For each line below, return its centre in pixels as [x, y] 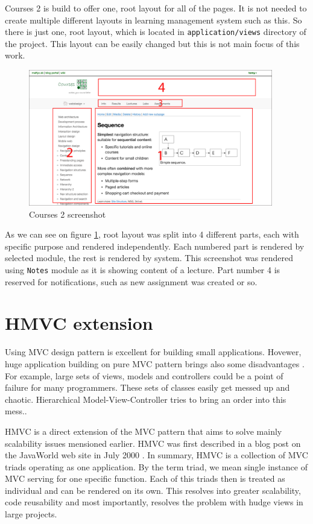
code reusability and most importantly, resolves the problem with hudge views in [154, 502]
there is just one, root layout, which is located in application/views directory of [156, 32]
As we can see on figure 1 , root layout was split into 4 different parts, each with [152, 234]
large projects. [31, 514]
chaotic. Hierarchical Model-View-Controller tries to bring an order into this [146, 399]
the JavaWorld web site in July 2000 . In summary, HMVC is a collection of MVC [156, 455]
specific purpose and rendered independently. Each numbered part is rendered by [155, 246]
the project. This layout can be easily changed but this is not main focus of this [152, 43]
